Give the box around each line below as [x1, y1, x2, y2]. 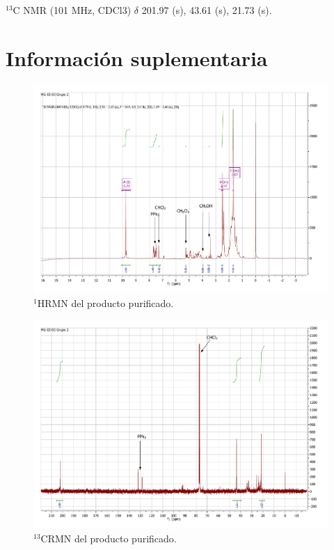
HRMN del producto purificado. [37, 295, 174, 310]
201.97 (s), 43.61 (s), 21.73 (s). [141, 3, 272, 17]
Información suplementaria [6, 43, 268, 72]
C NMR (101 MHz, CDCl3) [13, 3, 132, 17]
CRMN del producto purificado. [40, 531, 177, 545]
